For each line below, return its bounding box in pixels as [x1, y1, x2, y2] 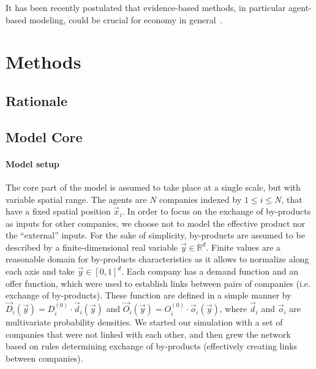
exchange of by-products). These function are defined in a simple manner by [6, 289, 292, 302]
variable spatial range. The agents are [6, 192, 147, 205]
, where [219, 302, 247, 315]
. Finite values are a [206, 240, 281, 253]
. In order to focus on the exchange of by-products [122, 205, 311, 218]
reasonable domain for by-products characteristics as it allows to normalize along [6, 253, 309, 265]
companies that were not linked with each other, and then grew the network [6, 327, 291, 340]
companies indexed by [159, 192, 242, 205]
